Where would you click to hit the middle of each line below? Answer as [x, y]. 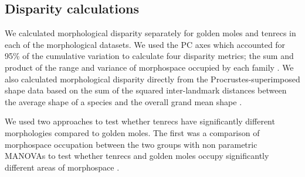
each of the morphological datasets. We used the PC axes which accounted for [145, 44]
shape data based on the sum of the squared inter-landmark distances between [146, 90]
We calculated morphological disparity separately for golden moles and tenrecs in [150, 33]
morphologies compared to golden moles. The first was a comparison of [132, 132]
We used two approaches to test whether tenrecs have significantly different [140, 121]
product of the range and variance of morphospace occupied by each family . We [149, 67]
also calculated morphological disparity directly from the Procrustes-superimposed [152, 79]
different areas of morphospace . [62, 167]
